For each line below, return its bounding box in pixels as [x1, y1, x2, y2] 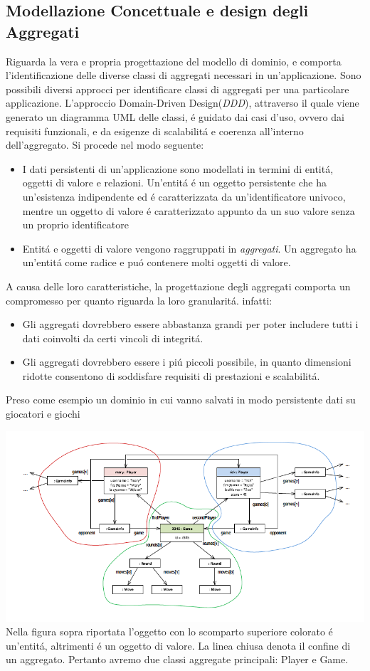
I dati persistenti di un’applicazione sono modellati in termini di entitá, [22, 161, 334, 176]
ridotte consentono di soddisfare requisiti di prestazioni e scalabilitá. [22, 368, 320, 383]
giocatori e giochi [6, 406, 80, 421]
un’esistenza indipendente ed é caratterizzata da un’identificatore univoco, [22, 189, 346, 204]
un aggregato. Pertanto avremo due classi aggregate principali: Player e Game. [6, 652, 349, 667]
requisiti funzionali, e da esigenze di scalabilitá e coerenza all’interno [6, 123, 304, 138]
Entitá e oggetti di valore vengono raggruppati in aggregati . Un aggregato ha [22, 241, 356, 255]
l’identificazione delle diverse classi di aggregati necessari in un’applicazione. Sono [6, 68, 361, 83]
